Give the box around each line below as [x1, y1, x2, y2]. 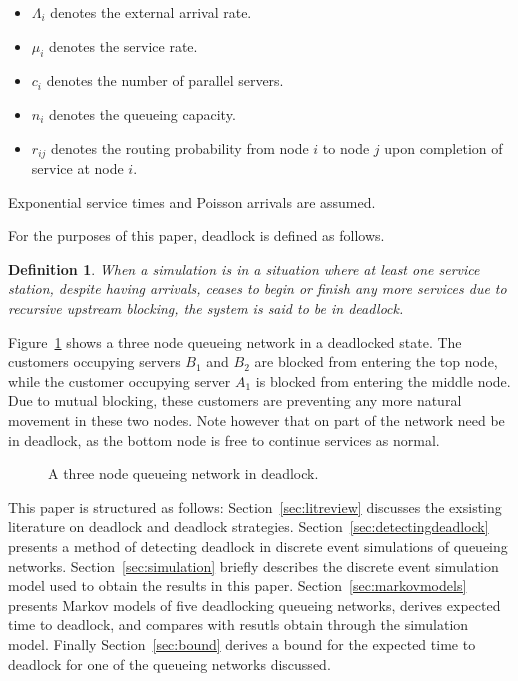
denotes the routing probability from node [51, 137, 309, 158]
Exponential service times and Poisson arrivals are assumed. [8, 191, 376, 212]
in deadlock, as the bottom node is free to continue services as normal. [8, 429, 440, 450]
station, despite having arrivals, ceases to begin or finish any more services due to [8, 278, 507, 299]
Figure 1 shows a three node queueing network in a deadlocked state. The [8, 331, 462, 352]
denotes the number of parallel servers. [46, 70, 284, 91]
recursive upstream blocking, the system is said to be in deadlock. [8, 298, 404, 318]
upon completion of [384, 137, 503, 158]
